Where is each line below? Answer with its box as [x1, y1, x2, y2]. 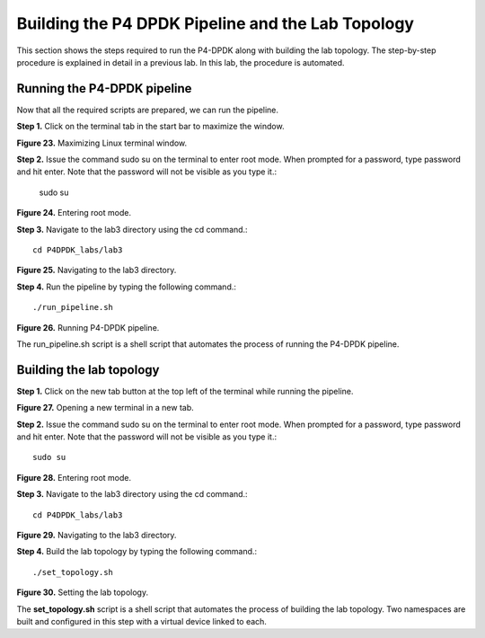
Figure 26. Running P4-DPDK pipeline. [16, 322, 160, 332]
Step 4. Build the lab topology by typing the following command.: [16, 546, 258, 557]
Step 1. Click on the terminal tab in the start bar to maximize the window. [16, 121, 285, 132]
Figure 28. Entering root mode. [16, 472, 132, 483]
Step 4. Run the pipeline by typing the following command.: [16, 281, 237, 292]
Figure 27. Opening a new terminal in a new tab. [16, 403, 194, 413]
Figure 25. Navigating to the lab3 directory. [16, 265, 177, 276]
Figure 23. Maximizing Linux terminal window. [16, 137, 188, 148]
